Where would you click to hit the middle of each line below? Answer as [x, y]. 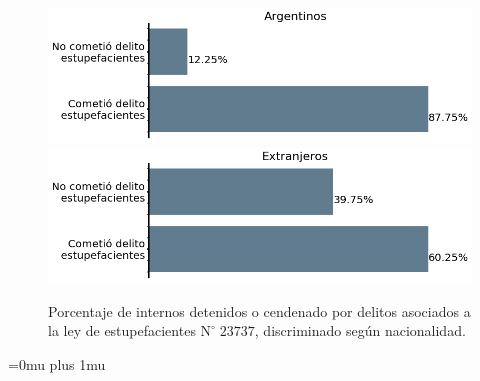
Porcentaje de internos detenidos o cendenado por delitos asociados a [259, 310]
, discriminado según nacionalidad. [360, 330]
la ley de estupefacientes [122, 330]
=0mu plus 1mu [57, 363]
